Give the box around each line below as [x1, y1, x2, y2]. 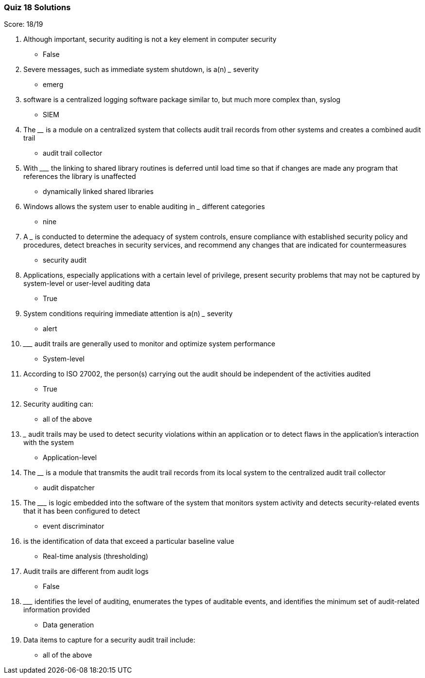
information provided [23, 606, 90, 614]
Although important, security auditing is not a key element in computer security [23, 35, 277, 44]
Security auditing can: [23, 400, 94, 409]
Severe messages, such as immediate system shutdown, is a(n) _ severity [23, 65, 259, 74]
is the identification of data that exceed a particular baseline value [23, 537, 235, 546]
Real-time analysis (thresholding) [43, 552, 149, 561]
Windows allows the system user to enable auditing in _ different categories [23, 202, 265, 211]
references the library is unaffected [23, 172, 136, 181]
